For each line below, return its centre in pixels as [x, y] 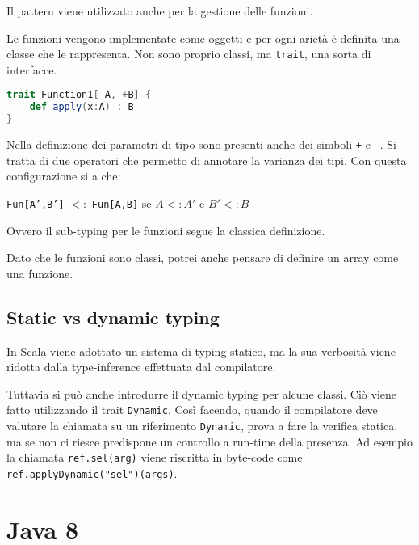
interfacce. [32, 69]
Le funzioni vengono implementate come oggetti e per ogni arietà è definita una [203, 38]
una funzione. [40, 273]
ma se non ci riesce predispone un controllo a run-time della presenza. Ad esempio [209, 441]
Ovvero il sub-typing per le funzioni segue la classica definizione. [166, 230]
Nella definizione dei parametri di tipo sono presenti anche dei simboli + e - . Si [201, 144]
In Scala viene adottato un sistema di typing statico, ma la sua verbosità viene [201, 351]
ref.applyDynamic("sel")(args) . [92, 473]
